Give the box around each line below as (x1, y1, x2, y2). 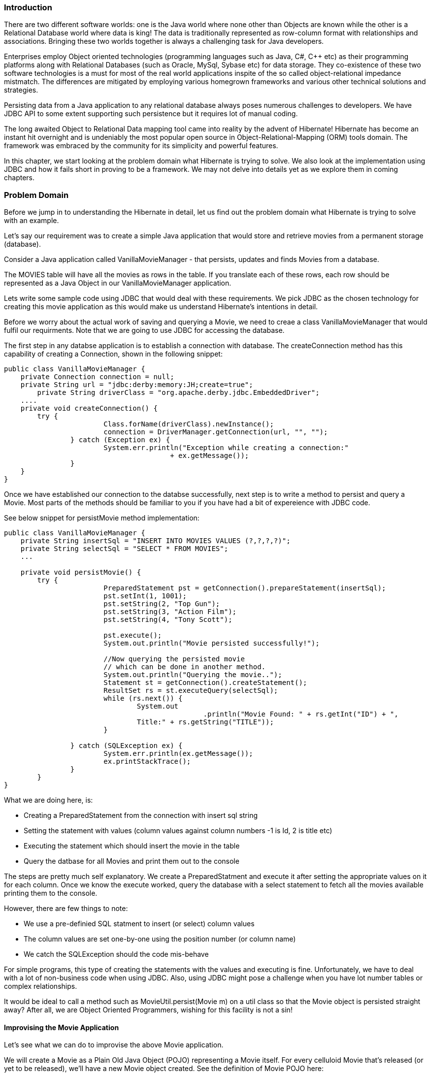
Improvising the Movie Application (4, 1023, 119, 1032)
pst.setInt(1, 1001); (103, 592, 187, 600)
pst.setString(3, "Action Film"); (103, 608, 237, 616)
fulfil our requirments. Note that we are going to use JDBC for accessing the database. (4, 326, 285, 335)
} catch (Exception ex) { (70, 436, 170, 444)
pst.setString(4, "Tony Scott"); (103, 616, 232, 624)
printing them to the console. (4, 889, 98, 898)
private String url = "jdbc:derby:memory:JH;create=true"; (20, 381, 253, 389)
